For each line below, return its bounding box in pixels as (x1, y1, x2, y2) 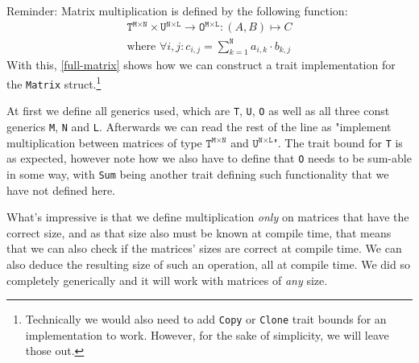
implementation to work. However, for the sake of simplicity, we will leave (25, 326, 389, 343)
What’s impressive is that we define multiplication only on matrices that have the (6, 208, 409, 225)
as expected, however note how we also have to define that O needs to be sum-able (6, 150, 412, 167)
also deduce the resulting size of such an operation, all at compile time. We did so (6, 256, 410, 273)
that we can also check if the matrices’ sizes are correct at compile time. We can (6, 240, 402, 257)
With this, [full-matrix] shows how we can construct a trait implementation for (6, 56, 396, 73)
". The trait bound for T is (273, 134, 403, 151)
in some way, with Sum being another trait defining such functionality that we (6, 165, 389, 182)
